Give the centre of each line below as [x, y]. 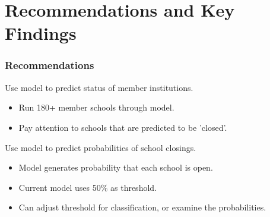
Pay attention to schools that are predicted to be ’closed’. [123, 127]
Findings [41, 33]
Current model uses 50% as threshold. [88, 187]
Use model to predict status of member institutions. [99, 87]
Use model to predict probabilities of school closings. [101, 147]
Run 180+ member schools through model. [96, 107]
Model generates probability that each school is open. [116, 167]
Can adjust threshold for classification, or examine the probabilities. [142, 207]
